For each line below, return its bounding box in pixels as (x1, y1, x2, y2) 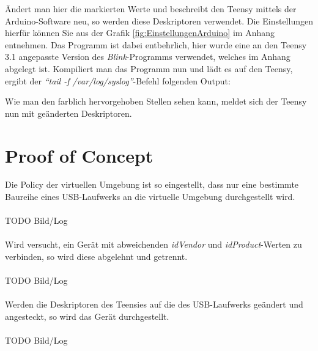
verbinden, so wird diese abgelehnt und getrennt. (5, 250, 188, 263)
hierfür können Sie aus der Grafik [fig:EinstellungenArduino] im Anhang (5, 26, 275, 39)
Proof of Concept (5, 142, 153, 168)
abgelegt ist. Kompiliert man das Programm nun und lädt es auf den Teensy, (5, 62, 293, 75)
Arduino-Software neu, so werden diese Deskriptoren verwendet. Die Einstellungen (5, 14, 313, 27)
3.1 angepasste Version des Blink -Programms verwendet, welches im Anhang (5, 50, 290, 63)
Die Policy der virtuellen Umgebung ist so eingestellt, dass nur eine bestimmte (5, 178, 299, 191)
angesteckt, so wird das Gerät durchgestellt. (5, 310, 169, 322)
